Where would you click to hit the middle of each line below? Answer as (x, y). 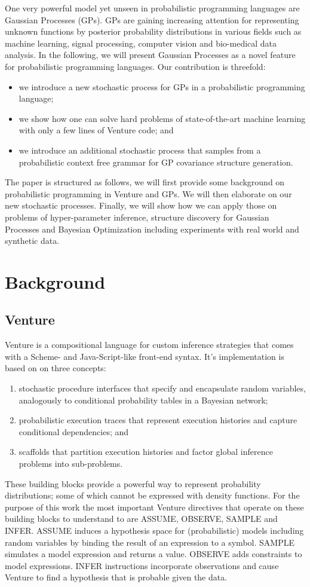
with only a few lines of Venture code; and (96, 130)
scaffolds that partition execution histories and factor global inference (146, 452)
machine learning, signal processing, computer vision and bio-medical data (141, 43)
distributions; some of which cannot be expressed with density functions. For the (152, 495)
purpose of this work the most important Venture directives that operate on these (154, 507)
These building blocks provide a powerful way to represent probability (133, 483)
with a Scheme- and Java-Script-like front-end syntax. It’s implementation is (145, 356)
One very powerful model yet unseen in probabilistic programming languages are (152, 8)
